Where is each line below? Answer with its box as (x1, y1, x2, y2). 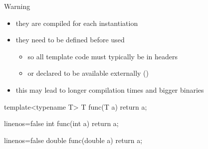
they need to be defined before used (15, 34, 125, 45)
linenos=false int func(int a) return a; (4, 118, 119, 129)
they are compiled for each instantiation (15, 17, 138, 28)
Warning (4, 1, 30, 11)
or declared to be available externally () (27, 68, 149, 78)
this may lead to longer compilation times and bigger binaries (15, 84, 204, 95)
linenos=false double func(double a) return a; (4, 135, 143, 145)
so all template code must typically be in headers (27, 51, 178, 61)
